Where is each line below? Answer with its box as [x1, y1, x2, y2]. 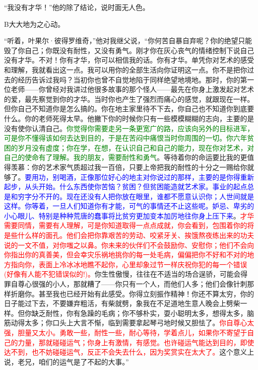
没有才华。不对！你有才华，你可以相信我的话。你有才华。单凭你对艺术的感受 [4, 55, 254, 65]
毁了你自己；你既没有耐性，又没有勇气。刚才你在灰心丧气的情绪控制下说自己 [4, 45, 254, 55]
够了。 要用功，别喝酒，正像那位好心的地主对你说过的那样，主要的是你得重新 [4, 171, 254, 182]
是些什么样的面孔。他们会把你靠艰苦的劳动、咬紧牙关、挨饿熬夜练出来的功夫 [4, 230, 254, 240]
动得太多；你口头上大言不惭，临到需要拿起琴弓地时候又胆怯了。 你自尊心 [10, 317, 247, 328]
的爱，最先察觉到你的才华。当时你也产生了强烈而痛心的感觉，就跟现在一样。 [4, 93, 254, 104]
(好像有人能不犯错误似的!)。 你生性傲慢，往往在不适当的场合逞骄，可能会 [4, 269, 241, 279]
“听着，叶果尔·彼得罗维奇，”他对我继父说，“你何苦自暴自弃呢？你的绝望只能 [4, 35, 252, 46]
